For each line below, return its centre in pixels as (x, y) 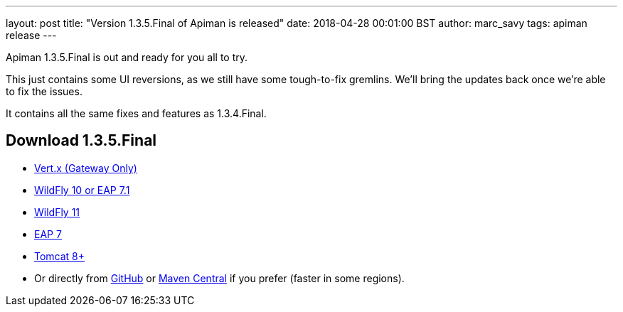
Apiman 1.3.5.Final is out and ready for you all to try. (127, 57)
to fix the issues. (44, 91)
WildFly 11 (57, 212)
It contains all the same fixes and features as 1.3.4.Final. (136, 113)
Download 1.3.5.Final (81, 141)
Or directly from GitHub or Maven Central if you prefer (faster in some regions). (219, 278)
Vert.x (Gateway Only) (86, 168)
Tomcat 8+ (60, 256)
